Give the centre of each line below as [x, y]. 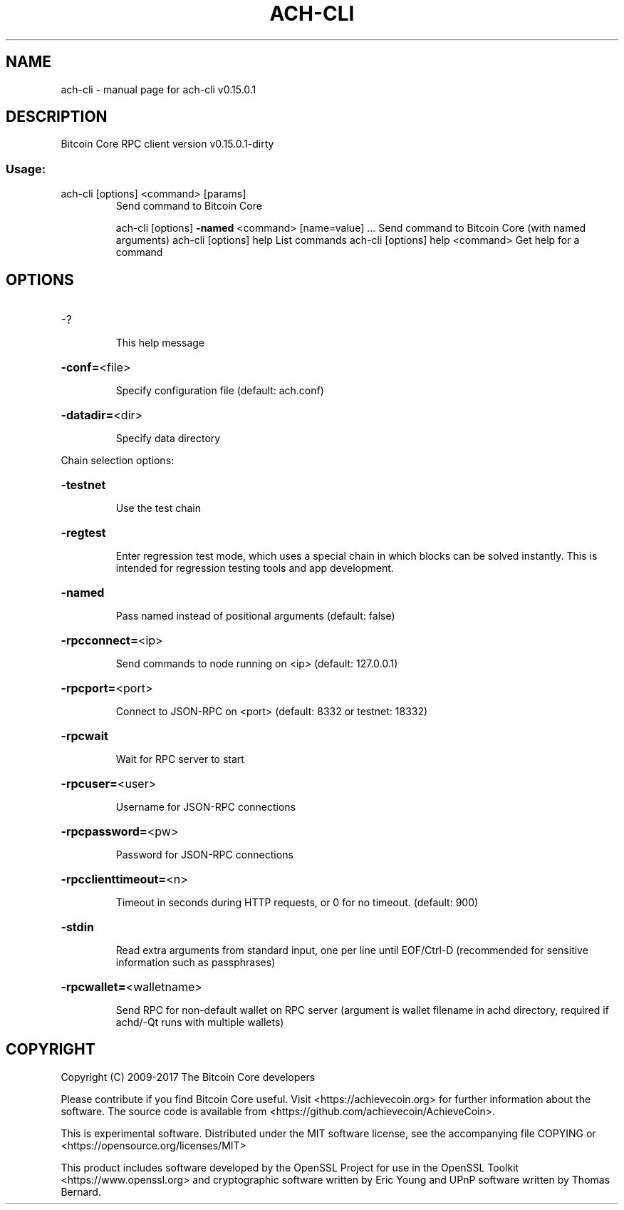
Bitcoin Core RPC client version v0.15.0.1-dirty [167, 144]
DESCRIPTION [57, 117]
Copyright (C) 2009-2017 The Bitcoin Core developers [188, 1077]
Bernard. [81, 1191]
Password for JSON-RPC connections [204, 855]
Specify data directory [168, 439]
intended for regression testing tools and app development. [255, 568]
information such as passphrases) [196, 963]
